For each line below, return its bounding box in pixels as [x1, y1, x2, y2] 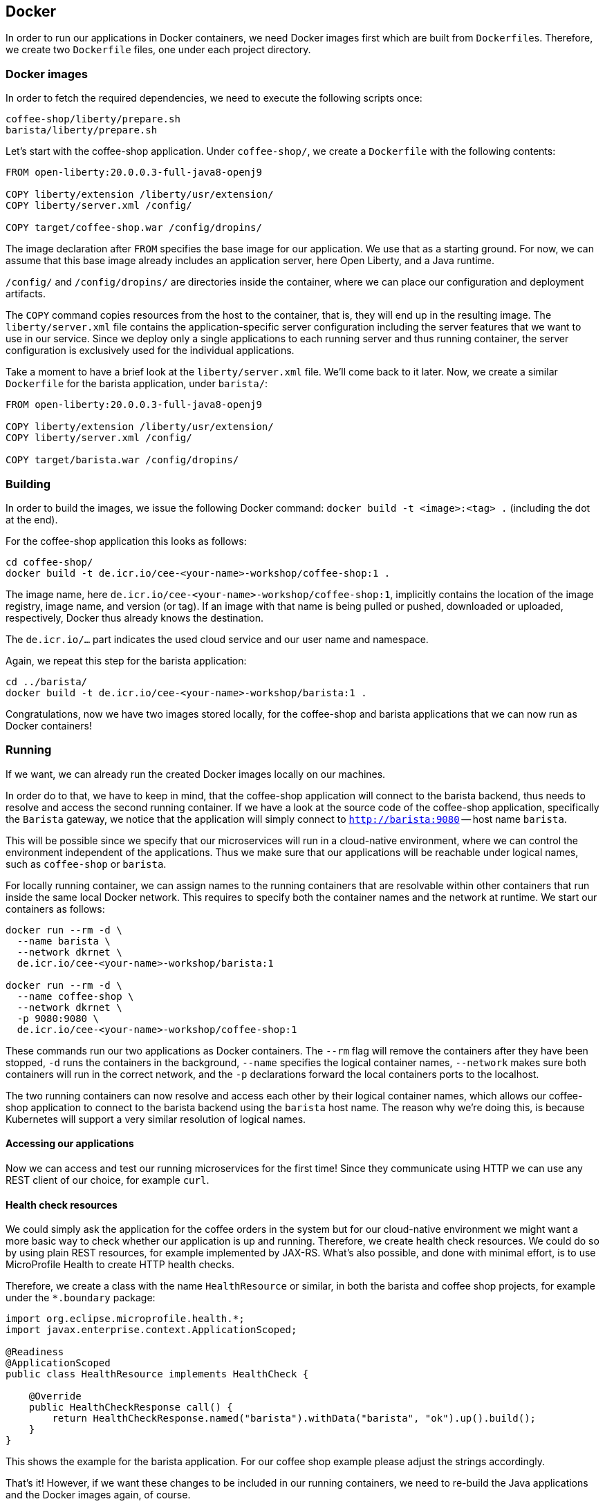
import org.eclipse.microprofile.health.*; [6, 1313, 245, 1325]
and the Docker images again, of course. [6, 1489, 191, 1501]
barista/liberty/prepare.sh [6, 124, 158, 136]
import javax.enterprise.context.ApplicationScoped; [6, 1324, 297, 1336]
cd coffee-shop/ [6, 556, 93, 568]
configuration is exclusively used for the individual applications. [6, 344, 295, 357]
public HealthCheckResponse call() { [28, 1402, 233, 1413]
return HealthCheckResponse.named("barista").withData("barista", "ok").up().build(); [52, 1413, 537, 1424]
